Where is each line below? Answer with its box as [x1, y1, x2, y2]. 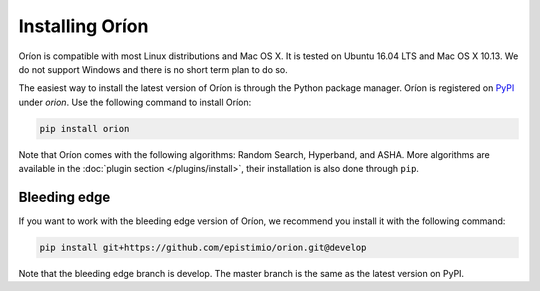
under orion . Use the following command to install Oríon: [18, 96, 252, 108]
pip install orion [39, 123, 130, 134]
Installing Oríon [18, 15, 149, 37]
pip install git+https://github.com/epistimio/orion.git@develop [39, 241, 367, 253]
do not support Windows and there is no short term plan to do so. [18, 63, 289, 75]
